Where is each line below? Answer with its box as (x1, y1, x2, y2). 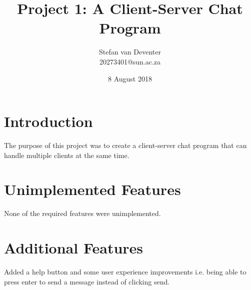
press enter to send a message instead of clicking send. (4, 276, 170, 286)
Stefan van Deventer (99, 46, 161, 57)
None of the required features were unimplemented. (4, 208, 161, 218)
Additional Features (4, 237, 143, 258)
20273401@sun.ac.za (99, 56, 161, 66)
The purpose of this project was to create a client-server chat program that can (4, 140, 247, 150)
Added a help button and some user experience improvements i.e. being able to (4, 266, 246, 277)
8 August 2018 (108, 73, 152, 83)
